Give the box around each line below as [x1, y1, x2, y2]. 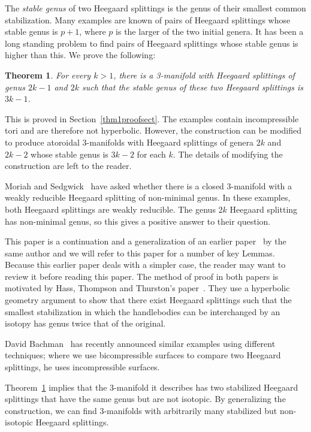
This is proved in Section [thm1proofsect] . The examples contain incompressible [5, 112, 299, 125]
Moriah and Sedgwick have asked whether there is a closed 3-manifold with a [5, 179, 292, 192]
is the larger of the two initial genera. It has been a [116, 25, 304, 38]
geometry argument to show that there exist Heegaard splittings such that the [5, 294, 292, 306]
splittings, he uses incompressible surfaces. [5, 361, 160, 373]
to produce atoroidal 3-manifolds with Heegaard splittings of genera [5, 135, 253, 148]
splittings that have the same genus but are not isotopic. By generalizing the [5, 392, 286, 405]
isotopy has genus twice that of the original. [5, 317, 166, 330]
